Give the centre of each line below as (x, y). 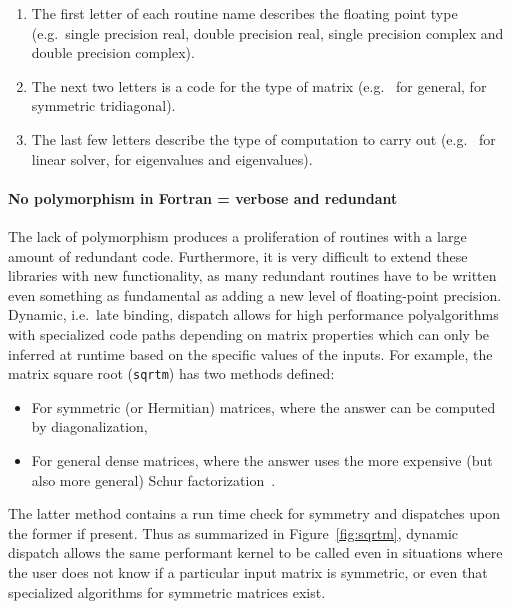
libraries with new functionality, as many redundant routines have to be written (252, 275)
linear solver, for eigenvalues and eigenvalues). (172, 158)
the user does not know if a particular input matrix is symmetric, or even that (248, 571)
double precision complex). (113, 52)
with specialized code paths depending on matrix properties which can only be (249, 333)
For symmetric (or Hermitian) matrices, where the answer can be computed (263, 406)
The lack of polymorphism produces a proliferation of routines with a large (237, 235)
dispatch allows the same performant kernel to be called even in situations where (255, 552)
